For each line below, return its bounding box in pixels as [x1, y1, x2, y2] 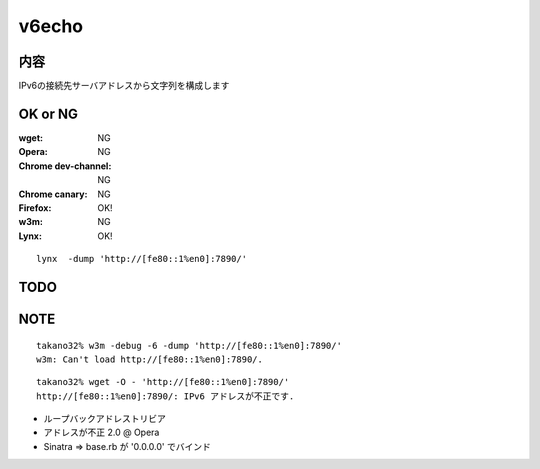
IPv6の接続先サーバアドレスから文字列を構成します [18, 80, 230, 92]
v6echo [18, 15, 84, 37]
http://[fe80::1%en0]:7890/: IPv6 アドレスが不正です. [36, 390, 295, 402]
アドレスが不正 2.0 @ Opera [43, 426, 160, 439]
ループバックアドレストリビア [43, 413, 167, 425]
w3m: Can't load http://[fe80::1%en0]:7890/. [36, 353, 264, 365]
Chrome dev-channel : [18, 160, 112, 172]
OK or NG [18, 105, 79, 122]
